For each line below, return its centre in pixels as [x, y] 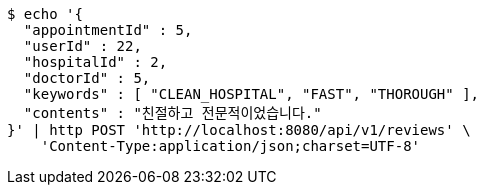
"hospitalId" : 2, [95, 62]
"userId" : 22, [82, 46]
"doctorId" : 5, [87, 78]
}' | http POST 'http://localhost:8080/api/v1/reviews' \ [239, 130]
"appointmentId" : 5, [108, 30]
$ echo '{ [45, 14]
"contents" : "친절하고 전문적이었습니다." [172, 113]
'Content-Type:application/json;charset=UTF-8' [230, 146]
